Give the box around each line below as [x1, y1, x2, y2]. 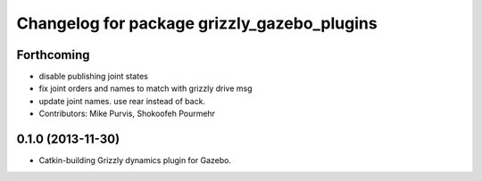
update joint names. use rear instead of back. [38, 95, 205, 106]
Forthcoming [16, 47, 90, 62]
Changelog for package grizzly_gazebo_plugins [16, 13, 378, 33]
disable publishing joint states [38, 71, 149, 82]
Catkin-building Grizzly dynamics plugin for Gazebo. [38, 155, 232, 166]
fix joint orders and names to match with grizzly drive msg [38, 83, 253, 94]
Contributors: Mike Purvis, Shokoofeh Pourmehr [38, 108, 216, 119]
